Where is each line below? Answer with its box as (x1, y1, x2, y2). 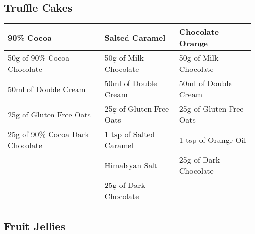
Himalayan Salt (104, 159, 158, 171)
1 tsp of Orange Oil (179, 134, 246, 145)
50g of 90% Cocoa (8, 52, 70, 64)
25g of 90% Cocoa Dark (8, 128, 89, 140)
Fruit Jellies (4, 218, 65, 233)
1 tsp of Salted (104, 128, 155, 140)
